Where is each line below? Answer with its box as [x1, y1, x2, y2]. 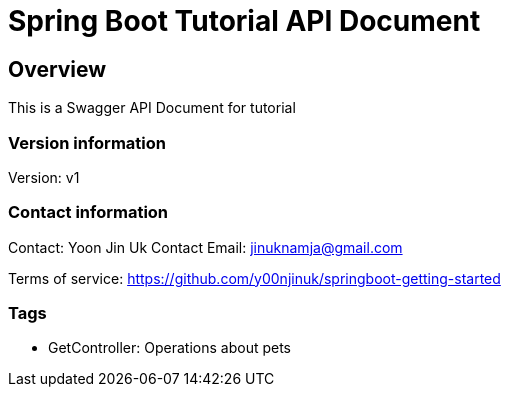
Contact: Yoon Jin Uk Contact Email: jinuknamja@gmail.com [8, 238, 403, 256]
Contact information [8, 202, 169, 223]
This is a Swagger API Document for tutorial [8, 99, 296, 117]
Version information [8, 132, 166, 153]
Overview [8, 56, 107, 82]
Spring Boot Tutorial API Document [8, 4, 481, 38]
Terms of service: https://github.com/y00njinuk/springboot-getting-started [8, 269, 501, 287]
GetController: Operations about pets [48, 339, 292, 357]
